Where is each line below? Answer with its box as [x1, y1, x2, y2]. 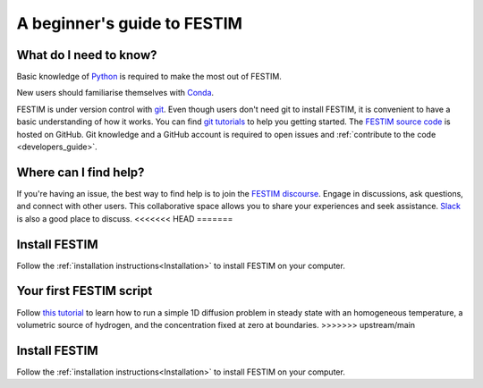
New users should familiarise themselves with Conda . [16, 88, 215, 98]
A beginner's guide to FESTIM [16, 13, 243, 33]
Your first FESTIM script [16, 283, 153, 299]
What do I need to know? [16, 47, 157, 63]
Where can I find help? [16, 164, 145, 180]
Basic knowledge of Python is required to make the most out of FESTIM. [16, 72, 282, 82]
